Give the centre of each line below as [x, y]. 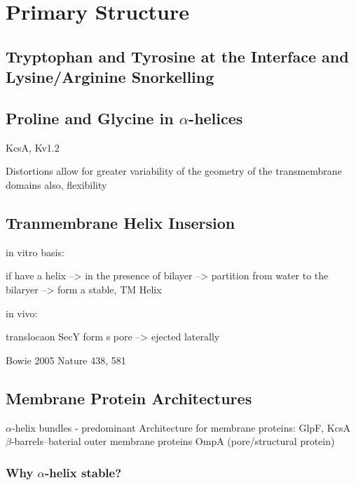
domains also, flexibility [56, 184]
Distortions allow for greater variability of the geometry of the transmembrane [174, 171]
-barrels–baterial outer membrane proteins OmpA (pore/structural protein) [173, 441]
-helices [216, 118]
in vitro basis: [35, 252]
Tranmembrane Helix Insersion [121, 222]
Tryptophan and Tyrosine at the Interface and [177, 56]
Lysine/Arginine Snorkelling [110, 77]
